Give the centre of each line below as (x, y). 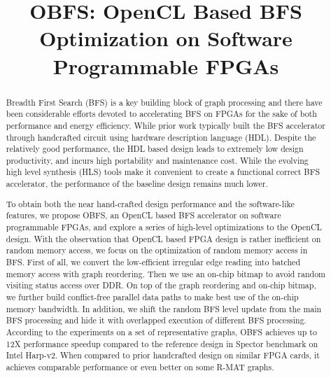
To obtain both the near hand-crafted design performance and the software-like (150, 203)
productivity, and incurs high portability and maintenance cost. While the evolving (157, 160)
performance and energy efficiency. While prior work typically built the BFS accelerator (165, 125)
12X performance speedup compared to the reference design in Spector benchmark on (162, 343)
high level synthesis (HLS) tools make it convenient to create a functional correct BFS (163, 172)
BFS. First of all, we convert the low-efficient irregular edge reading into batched (153, 261)
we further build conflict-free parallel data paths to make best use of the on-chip (152, 296)
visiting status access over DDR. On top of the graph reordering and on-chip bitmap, (161, 285)
